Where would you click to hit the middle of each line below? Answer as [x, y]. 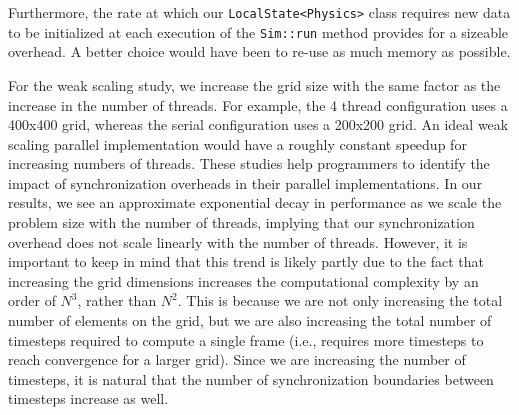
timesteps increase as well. [88, 398]
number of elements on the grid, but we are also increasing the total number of [250, 320]
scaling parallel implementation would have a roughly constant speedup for [237, 143]
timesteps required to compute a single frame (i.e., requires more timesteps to [246, 339]
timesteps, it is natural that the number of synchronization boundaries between [251, 378]
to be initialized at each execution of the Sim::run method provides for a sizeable [258, 31]
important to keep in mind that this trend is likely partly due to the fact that [246, 261]
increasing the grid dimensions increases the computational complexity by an [243, 280]
